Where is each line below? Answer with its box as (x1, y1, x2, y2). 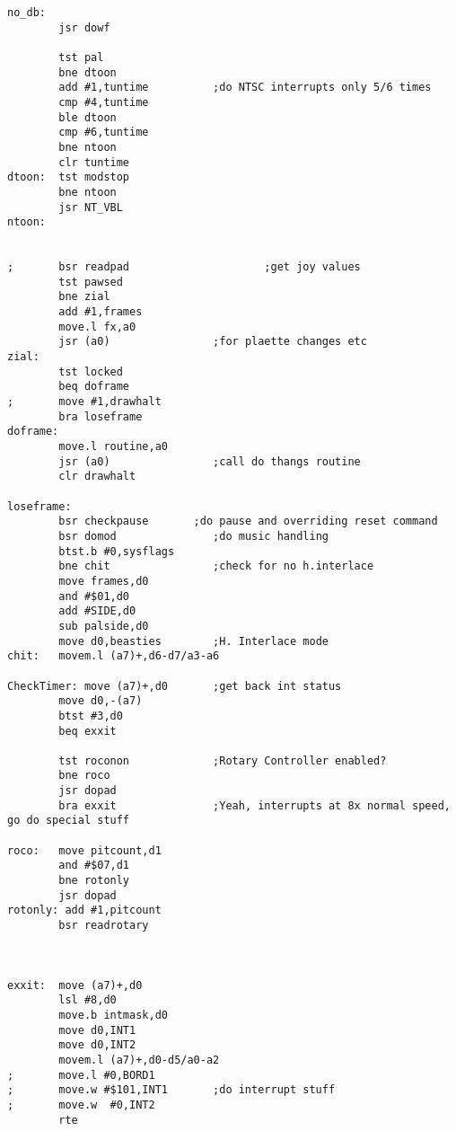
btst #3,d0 (58, 709, 123, 722)
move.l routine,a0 (58, 440, 168, 454)
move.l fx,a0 (58, 320, 136, 333)
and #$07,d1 (58, 859, 130, 872)
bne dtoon (58, 66, 117, 79)
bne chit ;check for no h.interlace (58, 560, 374, 573)
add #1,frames (58, 305, 143, 319)
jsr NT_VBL (58, 200, 123, 214)
